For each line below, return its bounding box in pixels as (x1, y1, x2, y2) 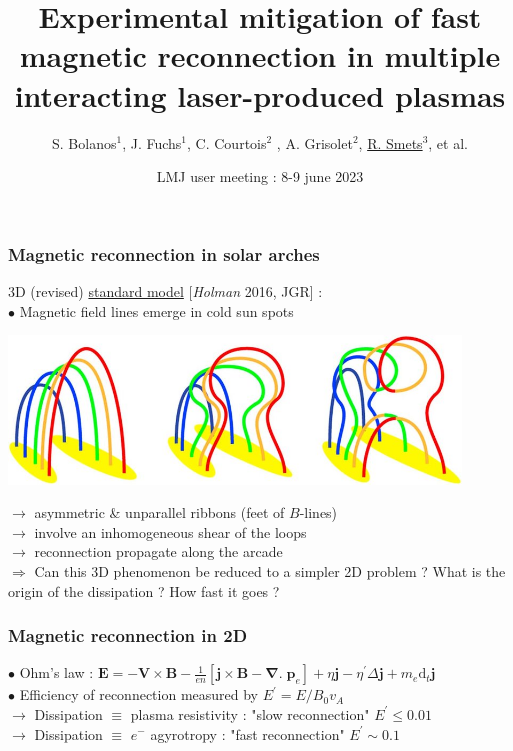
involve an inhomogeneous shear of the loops (34, 521, 307, 542)
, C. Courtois (187, 132, 267, 153)
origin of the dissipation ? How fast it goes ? (8, 580, 280, 601)
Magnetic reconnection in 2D (8, 623, 248, 648)
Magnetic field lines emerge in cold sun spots (19, 300, 294, 321)
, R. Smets (358, 132, 423, 153)
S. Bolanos (52, 132, 117, 153)
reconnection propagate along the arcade (34, 541, 283, 562)
